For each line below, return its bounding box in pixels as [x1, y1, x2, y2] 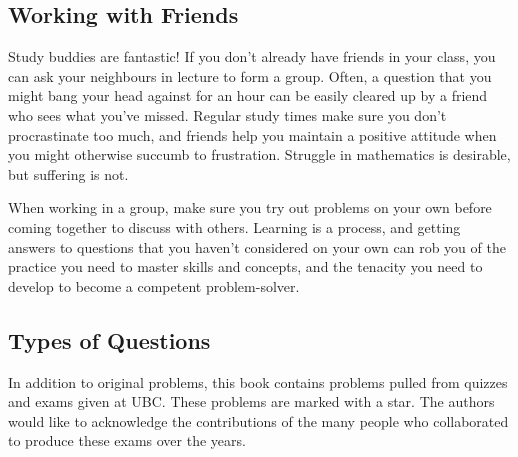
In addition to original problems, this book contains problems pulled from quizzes [8, 371, 508, 392]
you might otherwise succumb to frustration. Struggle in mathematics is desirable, [8, 144, 511, 165]
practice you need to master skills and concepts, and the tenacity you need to [8, 256, 483, 277]
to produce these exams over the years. [8, 430, 246, 451]
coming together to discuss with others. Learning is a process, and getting [8, 216, 461, 237]
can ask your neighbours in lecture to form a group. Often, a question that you [8, 65, 492, 86]
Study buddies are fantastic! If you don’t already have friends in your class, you [8, 46, 496, 67]
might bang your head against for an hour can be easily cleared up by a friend [8, 85, 488, 106]
